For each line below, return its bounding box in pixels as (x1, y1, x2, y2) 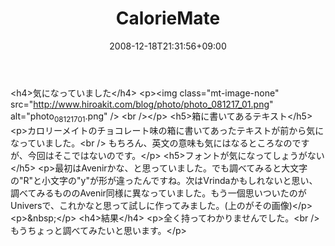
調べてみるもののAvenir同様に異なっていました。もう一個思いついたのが (10, 187, 307, 199)
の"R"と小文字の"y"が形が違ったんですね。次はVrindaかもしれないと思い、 (10, 174, 318, 186)
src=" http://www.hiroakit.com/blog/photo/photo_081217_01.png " (10, 98, 274, 110)
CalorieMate (115, 7, 221, 30)
